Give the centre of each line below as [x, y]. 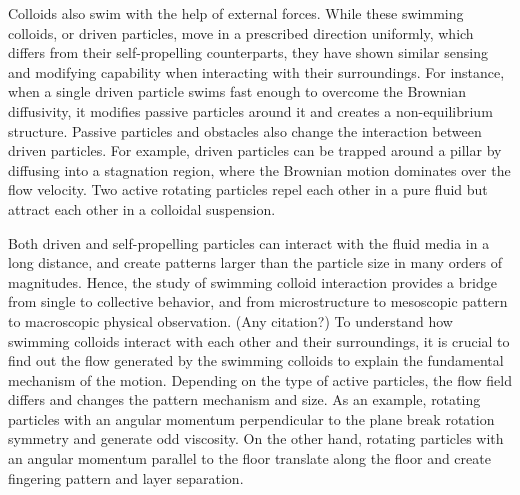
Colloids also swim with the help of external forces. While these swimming [236, 13]
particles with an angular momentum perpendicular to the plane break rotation [251, 418]
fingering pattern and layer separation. [126, 477]
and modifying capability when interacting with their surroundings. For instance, [256, 71]
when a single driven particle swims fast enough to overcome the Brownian [237, 91]
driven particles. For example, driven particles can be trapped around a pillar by [255, 150]
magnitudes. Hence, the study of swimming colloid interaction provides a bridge [252, 281]
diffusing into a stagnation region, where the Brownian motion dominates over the [259, 169]
